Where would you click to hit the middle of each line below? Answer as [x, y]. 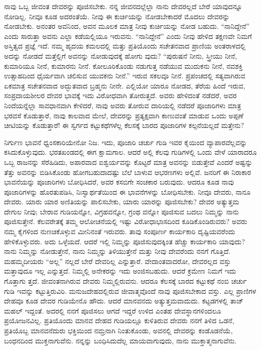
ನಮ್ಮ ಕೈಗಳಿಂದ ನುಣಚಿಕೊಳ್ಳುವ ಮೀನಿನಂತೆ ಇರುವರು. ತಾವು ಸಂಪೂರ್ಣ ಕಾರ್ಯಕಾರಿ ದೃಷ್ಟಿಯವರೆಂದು [120, 231]
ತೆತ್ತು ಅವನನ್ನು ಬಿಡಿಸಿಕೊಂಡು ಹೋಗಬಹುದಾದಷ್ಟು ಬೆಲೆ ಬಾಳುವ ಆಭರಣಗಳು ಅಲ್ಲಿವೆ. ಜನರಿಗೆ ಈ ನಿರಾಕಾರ [128, 172]
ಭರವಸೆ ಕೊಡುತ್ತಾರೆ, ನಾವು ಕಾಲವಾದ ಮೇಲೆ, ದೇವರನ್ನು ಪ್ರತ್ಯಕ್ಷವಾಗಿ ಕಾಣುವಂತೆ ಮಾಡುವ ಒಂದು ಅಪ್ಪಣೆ [124, 115]
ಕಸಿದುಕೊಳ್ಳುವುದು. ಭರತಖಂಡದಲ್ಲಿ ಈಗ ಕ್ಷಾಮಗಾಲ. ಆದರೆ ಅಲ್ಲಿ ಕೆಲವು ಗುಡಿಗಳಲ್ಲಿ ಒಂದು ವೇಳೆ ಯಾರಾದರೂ [130, 152]
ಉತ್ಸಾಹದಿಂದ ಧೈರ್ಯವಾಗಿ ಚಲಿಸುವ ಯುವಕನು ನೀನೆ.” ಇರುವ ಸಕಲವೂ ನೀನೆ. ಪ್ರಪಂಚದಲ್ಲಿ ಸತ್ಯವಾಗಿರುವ [125, 76]
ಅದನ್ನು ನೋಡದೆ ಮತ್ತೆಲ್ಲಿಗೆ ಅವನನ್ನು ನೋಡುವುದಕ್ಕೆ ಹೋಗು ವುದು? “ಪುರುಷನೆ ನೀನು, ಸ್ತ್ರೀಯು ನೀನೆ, [121, 55]
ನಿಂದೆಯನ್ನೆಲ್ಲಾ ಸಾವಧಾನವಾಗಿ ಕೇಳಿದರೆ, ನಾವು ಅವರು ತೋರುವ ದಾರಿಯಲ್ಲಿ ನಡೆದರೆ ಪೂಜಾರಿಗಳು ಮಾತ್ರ [123, 105]
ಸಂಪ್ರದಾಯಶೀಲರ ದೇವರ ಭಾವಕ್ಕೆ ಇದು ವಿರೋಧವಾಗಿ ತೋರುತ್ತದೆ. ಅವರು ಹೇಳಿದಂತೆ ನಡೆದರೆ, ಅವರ [120, 95]
